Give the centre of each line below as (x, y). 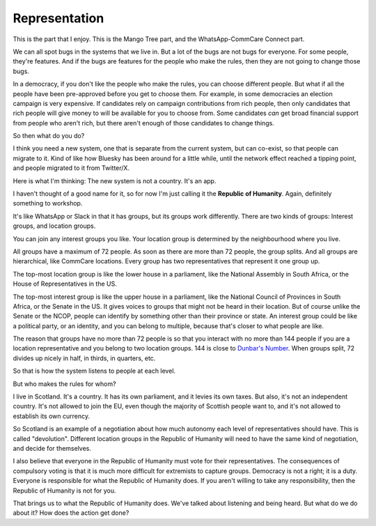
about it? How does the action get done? (71, 513)
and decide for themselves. (52, 448)
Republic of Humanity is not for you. (64, 490)
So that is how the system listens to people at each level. (94, 371)
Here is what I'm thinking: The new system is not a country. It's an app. (115, 180)
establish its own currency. (52, 416)
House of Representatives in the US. (65, 284)
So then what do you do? (49, 136)
